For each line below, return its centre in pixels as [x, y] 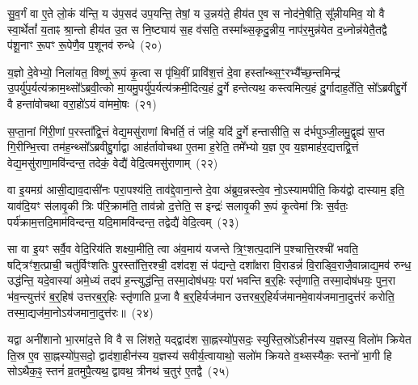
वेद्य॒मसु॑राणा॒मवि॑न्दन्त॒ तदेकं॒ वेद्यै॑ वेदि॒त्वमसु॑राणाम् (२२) [113, 162]
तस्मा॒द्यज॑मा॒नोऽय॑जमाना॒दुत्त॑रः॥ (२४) [80, 312]
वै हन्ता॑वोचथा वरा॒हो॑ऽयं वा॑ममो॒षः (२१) [82, 103]
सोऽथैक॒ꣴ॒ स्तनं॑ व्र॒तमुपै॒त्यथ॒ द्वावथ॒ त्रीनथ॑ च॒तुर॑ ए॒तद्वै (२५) [118, 371]
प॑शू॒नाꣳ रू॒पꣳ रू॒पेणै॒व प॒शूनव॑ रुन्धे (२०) [85, 45]
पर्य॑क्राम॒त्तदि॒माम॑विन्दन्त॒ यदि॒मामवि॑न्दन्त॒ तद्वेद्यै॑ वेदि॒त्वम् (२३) [123, 221]
